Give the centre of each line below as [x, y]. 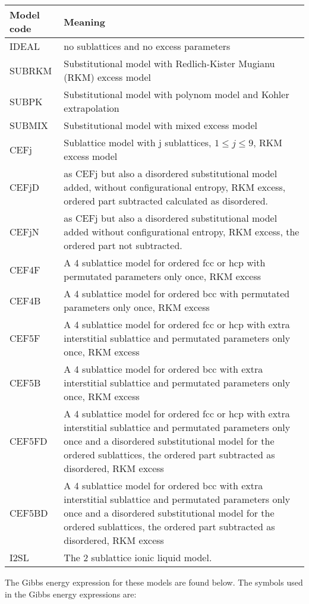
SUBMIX [29, 125]
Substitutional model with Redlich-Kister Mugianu [169, 63]
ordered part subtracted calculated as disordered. [166, 201]
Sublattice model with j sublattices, [138, 142]
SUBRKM [31, 70]
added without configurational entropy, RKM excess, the [182, 232]
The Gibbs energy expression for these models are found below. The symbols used [154, 582]
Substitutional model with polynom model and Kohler [176, 94]
